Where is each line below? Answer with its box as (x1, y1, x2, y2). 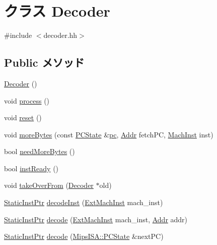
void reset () (4, 112, 42, 123)
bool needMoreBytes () (4, 146, 75, 157)
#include (4, 30, 32, 40)
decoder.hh (43, 30, 78, 40)
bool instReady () (4, 163, 59, 173)
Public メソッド (4, 55, 85, 70)
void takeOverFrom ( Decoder (4, 180, 94, 190)
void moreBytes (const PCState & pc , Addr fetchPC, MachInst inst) (4, 129, 213, 139)
